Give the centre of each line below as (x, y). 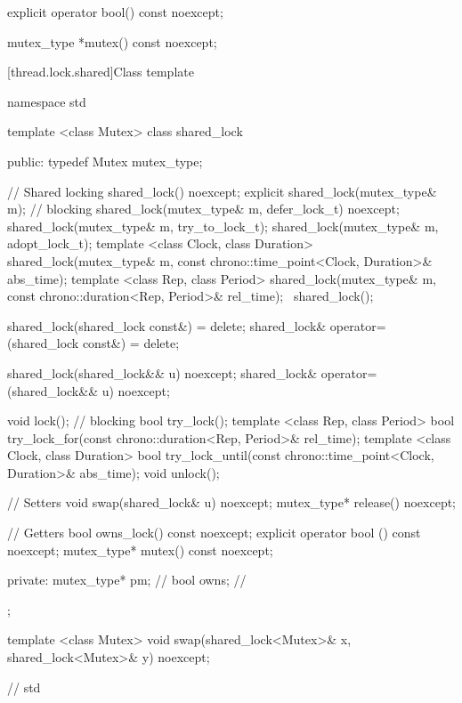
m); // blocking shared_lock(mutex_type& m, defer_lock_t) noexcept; (203, 209)
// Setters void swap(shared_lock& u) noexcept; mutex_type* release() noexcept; (232, 502)
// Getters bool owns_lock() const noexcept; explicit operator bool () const (214, 533)
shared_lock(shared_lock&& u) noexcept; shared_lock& (162, 372)
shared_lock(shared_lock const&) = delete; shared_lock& (167, 325)
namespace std (47, 101)
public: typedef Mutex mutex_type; (105, 161)
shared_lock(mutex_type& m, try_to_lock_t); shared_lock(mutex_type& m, (223, 226)
